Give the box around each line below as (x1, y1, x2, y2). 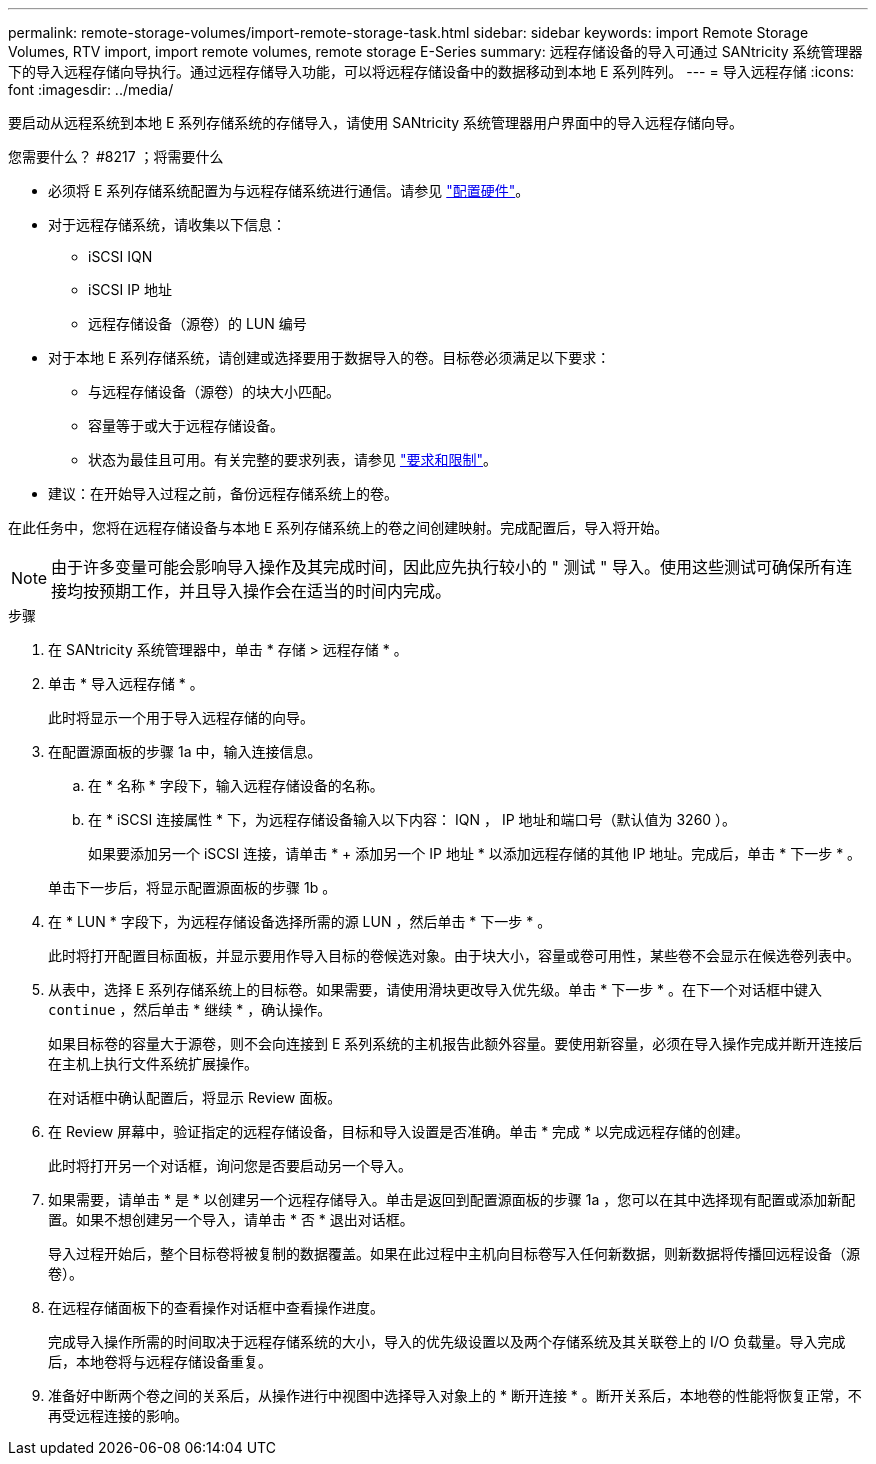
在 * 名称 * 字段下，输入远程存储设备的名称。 (88, 777, 384, 794)
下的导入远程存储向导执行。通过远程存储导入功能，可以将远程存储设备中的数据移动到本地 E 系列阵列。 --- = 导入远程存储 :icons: (8, 63, 855, 80)
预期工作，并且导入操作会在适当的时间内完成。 (99, 581, 452, 601)
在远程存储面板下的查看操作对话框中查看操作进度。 (48, 1299, 384, 1316)
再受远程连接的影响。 (48, 1407, 188, 1424)
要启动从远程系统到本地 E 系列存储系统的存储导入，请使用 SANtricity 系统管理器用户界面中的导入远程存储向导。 (8, 114, 744, 131)
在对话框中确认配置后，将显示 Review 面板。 (48, 1089, 342, 1106)
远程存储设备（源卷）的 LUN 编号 (88, 315, 307, 332)
